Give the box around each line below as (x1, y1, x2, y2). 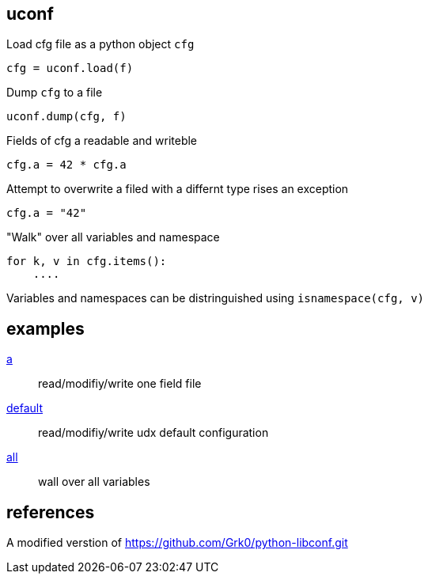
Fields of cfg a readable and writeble (6, 134, 198, 148)
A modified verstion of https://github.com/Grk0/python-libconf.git (6, 536, 348, 550)
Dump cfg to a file (6, 85, 103, 100)
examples (6, 318, 85, 339)
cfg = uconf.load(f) (6, 62, 134, 75)
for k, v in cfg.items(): (6, 255, 167, 268)
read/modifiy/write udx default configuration (38, 426, 269, 440)
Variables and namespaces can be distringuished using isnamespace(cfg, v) (6, 291, 425, 305)
